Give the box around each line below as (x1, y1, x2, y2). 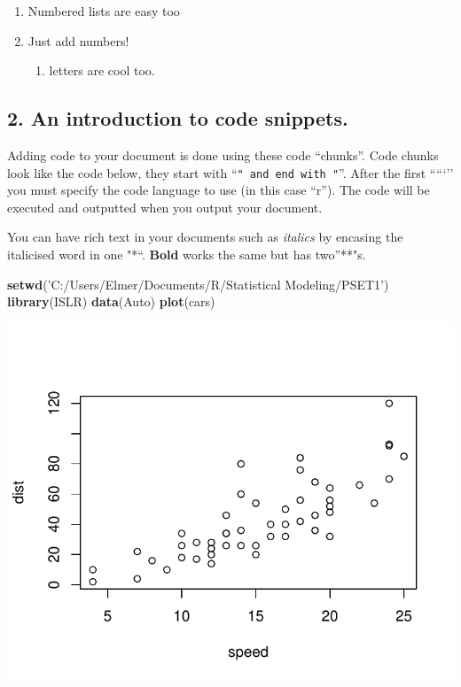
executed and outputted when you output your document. (7, 197, 323, 216)
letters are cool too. (49, 61, 155, 80)
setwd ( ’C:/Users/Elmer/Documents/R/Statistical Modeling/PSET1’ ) (7, 274, 389, 293)
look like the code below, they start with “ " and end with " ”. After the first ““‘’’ (7, 163, 454, 181)
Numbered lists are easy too (27, 2, 180, 19)
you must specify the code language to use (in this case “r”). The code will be (7, 181, 430, 199)
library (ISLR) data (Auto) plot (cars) (7, 292, 215, 311)
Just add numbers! (27, 31, 129, 50)
